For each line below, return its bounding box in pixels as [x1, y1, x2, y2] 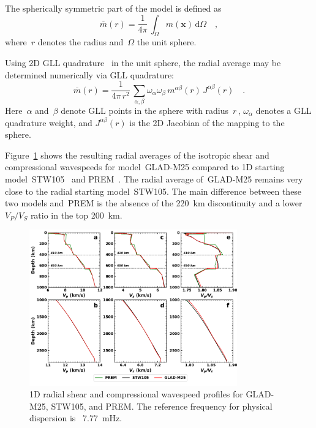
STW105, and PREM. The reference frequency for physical [51, 399, 273, 412]
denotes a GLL [255, 103, 312, 116]
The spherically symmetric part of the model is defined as [5, 2, 222, 14]
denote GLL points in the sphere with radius [61, 103, 229, 116]
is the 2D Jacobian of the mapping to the [129, 116, 285, 129]
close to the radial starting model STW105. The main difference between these [5, 184, 302, 197]
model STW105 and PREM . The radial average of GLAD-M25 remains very [5, 172, 303, 185]
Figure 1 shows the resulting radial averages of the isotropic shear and [5, 148, 269, 161]
